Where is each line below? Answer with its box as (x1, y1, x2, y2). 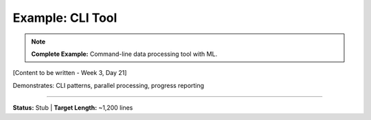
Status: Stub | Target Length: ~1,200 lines (12, 104, 133, 112)
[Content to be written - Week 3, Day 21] (12, 69, 127, 77)
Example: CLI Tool (12, 10, 117, 25)
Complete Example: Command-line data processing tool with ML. (31, 50, 218, 58)
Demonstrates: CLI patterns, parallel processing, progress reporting (12, 81, 205, 89)
